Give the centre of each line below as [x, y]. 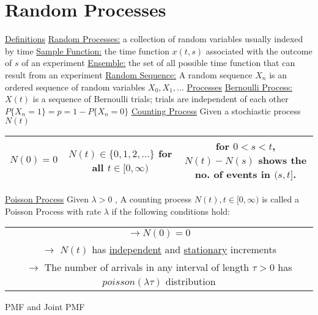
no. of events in [232, 174]
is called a [280, 199]
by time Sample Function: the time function [87, 50]
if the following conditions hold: [171, 211]
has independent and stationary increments [184, 250]
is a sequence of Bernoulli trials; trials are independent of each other [161, 99]
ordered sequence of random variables [75, 87]
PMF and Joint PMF [45, 307]
